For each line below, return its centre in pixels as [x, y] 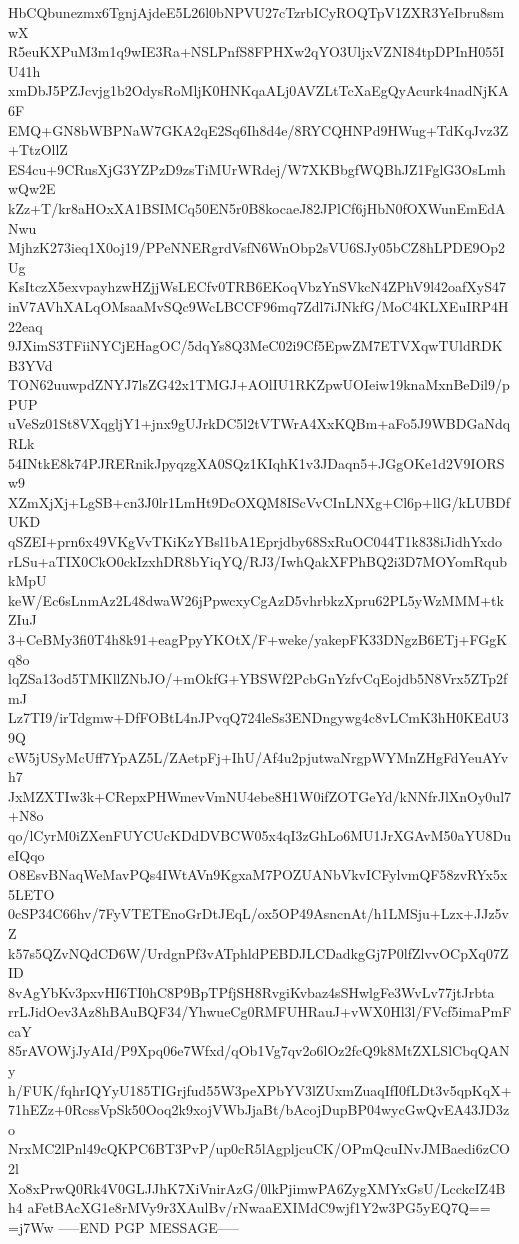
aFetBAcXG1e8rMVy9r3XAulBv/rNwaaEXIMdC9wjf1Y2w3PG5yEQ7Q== [259, 1207]
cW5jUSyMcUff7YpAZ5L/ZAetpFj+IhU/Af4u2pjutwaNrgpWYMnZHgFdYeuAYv [258, 756]
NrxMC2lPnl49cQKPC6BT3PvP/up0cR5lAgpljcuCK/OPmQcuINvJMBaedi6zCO [259, 1148]
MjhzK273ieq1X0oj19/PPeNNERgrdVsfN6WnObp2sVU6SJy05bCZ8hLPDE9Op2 [257, 247]
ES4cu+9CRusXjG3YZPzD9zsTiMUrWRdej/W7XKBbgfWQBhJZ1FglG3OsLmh [257, 168]
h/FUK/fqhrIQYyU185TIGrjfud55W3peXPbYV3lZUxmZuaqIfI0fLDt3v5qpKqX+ [260, 1089]
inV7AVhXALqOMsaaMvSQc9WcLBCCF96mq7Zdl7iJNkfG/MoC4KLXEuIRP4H [258, 305]
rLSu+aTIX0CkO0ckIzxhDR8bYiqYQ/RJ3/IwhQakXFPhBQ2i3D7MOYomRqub [258, 560]
